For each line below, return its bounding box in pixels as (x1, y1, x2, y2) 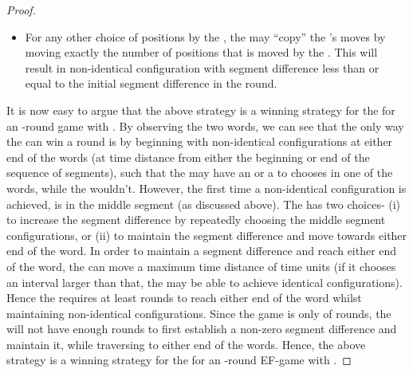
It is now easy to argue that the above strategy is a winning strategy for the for (6, 101, 395, 118)
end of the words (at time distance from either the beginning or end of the (6, 148, 370, 165)
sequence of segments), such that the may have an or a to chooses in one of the (6, 164, 393, 181)
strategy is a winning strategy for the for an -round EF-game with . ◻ (6, 351, 352, 368)
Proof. (6, 2, 36, 18)
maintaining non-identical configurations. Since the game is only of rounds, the (6, 304, 391, 321)
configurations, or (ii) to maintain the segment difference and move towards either (6, 226, 407, 243)
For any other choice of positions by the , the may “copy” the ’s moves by (25, 28, 386, 45)
